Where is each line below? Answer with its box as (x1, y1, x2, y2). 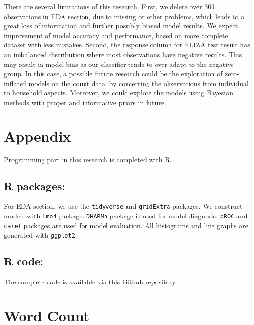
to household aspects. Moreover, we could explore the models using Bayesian (4, 87, 233, 98)
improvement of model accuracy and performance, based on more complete (4, 30, 228, 40)
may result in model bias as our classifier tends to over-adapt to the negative (4, 59, 234, 69)
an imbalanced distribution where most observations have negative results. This (4, 49, 242, 59)
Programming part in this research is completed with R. (4, 154, 172, 164)
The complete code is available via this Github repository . (4, 277, 177, 287)
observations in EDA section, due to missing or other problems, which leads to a (4, 11, 245, 21)
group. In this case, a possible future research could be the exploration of (4, 68, 223, 79)
